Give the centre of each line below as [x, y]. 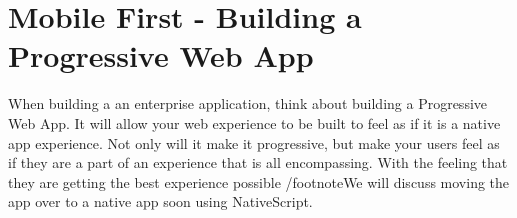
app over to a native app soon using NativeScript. [160, 201]
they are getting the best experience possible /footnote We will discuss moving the [259, 181]
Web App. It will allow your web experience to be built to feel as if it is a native [254, 122]
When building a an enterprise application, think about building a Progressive [248, 103]
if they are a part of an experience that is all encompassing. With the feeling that [258, 162]
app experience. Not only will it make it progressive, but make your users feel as [254, 142]
